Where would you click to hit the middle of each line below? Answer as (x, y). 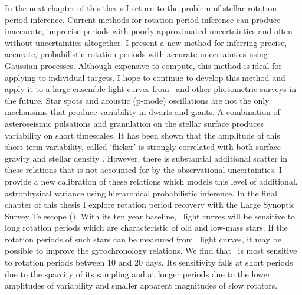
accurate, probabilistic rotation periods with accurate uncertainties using (136, 54)
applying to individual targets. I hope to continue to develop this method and (145, 77)
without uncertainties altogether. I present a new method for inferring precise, (146, 42)
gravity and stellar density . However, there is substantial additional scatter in (146, 158)
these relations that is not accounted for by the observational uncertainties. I (143, 170)
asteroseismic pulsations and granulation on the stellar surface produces (134, 123)
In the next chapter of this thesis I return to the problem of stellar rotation (141, 8)
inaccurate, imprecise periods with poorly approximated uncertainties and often (149, 31)
